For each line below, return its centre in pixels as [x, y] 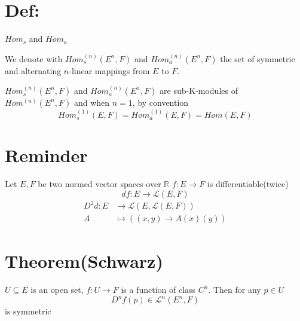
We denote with [34, 58]
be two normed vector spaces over [100, 184]
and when [92, 103]
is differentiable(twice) [248, 184]
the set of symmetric [258, 58]
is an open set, [57, 289]
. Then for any [235, 289]
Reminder [46, 155]
